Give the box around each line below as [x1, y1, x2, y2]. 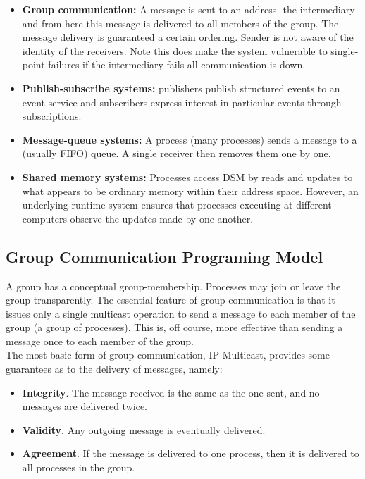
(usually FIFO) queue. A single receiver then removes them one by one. [22, 146, 331, 161]
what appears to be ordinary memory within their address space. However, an [22, 183, 359, 198]
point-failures [22, 57, 80, 72]
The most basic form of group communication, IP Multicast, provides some [6, 347, 330, 362]
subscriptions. [22, 108, 82, 123]
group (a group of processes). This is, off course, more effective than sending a [6, 320, 343, 335]
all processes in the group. [22, 460, 135, 475]
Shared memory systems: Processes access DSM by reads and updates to [22, 169, 353, 184]
